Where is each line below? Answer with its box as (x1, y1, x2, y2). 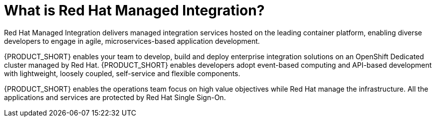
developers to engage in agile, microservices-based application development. (4, 36, 260, 45)
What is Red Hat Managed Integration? (4, 2, 265, 19)
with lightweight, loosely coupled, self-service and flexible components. (4, 69, 240, 78)
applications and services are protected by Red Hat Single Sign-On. (4, 93, 226, 102)
